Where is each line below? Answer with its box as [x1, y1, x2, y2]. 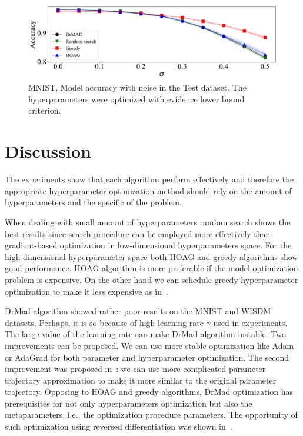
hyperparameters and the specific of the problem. [5, 196, 182, 208]
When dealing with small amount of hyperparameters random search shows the [5, 215, 291, 228]
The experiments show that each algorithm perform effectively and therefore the [5, 173, 294, 185]
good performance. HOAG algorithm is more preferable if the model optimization [5, 262, 298, 274]
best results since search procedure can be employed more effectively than [5, 227, 271, 239]
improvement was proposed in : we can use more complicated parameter [5, 362, 266, 375]
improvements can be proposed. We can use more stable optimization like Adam [5, 339, 294, 351]
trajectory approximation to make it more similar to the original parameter [5, 374, 277, 386]
